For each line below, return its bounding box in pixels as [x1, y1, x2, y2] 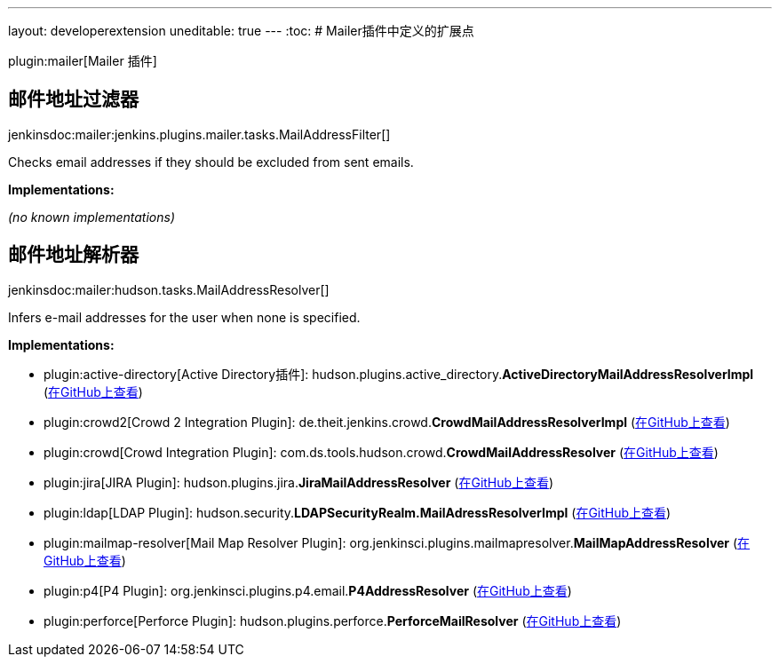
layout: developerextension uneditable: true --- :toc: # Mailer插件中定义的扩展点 [8, 23, 474, 38]
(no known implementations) [8, 209, 176, 225]
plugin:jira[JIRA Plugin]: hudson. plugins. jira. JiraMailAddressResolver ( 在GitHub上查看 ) [44, 474, 554, 490]
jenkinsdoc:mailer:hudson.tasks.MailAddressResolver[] [8, 281, 330, 297]
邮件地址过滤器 [8, 88, 139, 111]
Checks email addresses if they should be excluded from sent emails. [8, 154, 414, 170]
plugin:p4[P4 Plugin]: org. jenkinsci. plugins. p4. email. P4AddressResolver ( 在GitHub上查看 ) [44, 582, 572, 598]
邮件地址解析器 [8, 243, 139, 266]
